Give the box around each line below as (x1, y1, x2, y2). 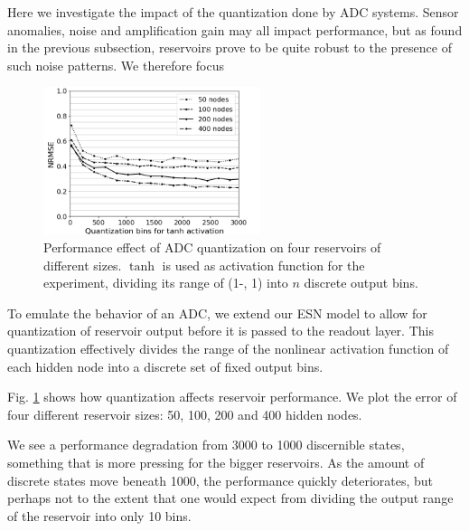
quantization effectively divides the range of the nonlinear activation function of (7, 338, 449, 357)
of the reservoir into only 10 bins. (7, 506, 192, 525)
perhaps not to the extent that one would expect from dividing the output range (7, 488, 454, 507)
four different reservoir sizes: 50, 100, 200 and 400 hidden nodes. (7, 404, 362, 423)
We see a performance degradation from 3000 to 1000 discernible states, (7, 435, 405, 454)
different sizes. (43, 255, 122, 274)
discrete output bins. (304, 273, 418, 292)
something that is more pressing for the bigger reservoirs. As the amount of (7, 452, 425, 471)
